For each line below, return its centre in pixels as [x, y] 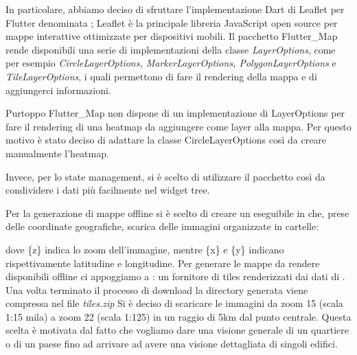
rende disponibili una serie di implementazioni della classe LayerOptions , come [171, 49]
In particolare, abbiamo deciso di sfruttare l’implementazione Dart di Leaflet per [175, 9]
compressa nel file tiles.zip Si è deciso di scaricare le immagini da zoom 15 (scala [174, 303]
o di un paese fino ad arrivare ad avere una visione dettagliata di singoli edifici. [172, 344]
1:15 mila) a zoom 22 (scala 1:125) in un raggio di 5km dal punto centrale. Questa [178, 316]
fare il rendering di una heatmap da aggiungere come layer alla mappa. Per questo [178, 126]
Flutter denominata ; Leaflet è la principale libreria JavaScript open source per [172, 22]
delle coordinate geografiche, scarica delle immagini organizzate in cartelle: [162, 226]
